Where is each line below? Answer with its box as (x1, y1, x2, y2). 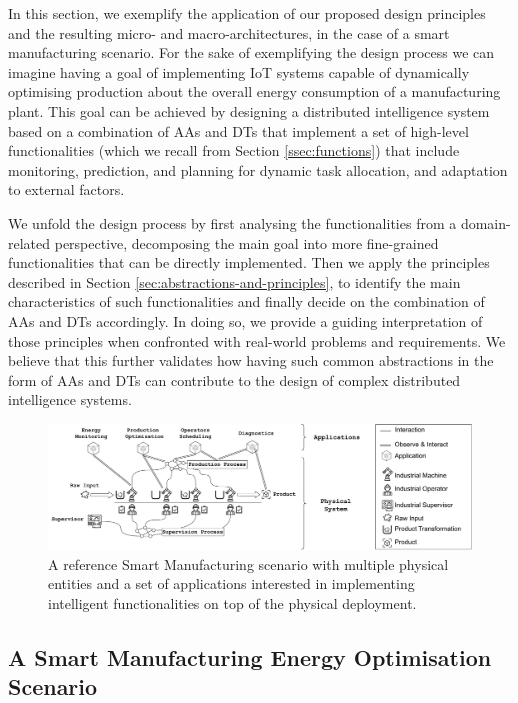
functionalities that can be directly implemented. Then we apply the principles (8, 252, 490, 273)
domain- (460, 212, 511, 233)
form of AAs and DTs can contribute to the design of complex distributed (8, 369, 461, 390)
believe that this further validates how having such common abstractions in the (8, 350, 494, 371)
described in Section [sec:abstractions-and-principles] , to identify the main (8, 271, 461, 292)
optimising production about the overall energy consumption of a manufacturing (8, 81, 501, 102)
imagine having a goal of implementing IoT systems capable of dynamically (8, 61, 470, 82)
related (8, 232, 51, 253)
